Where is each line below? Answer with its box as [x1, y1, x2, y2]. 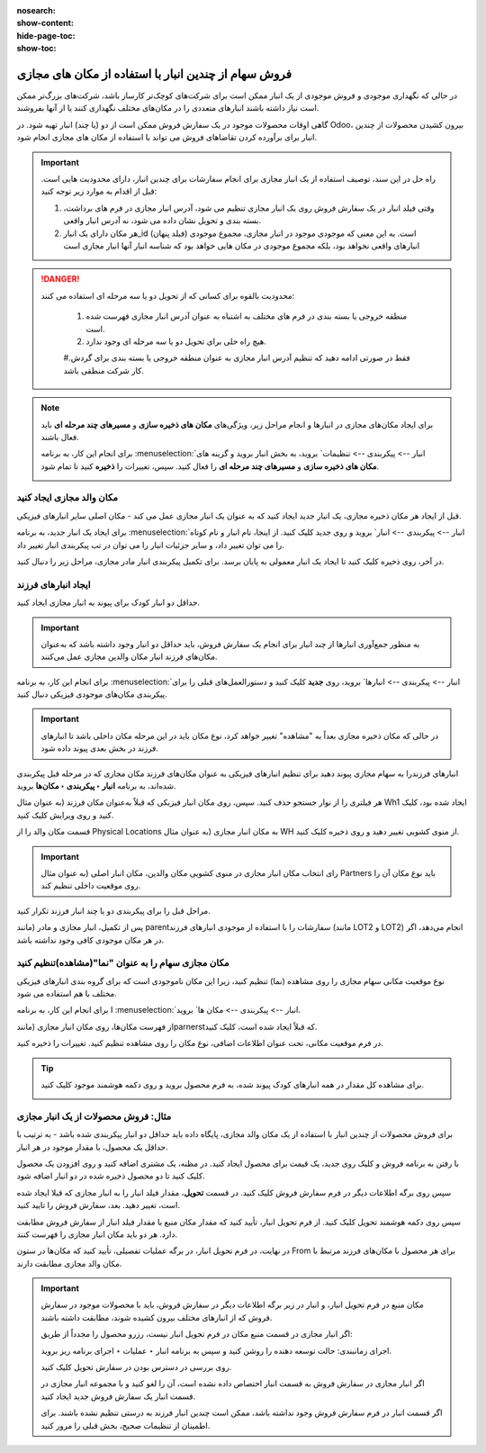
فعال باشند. [40, 431, 80, 442]
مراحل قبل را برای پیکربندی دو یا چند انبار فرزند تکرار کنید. [16, 905, 211, 916]
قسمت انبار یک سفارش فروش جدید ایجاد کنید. [40, 1391, 196, 1402]
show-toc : [16, 43, 57, 54]
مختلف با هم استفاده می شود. [16, 988, 117, 999]
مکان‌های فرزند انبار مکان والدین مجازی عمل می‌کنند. [40, 651, 218, 662]
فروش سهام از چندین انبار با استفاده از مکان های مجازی [16, 66, 292, 81]
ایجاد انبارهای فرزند [16, 578, 91, 591]
